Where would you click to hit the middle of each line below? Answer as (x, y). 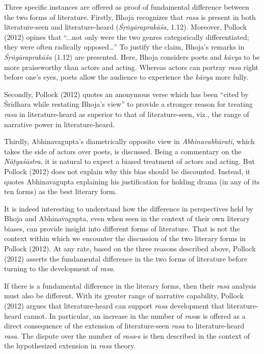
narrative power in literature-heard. (59, 124)
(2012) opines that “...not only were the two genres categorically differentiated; (127, 37)
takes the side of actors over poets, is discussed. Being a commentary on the (123, 151)
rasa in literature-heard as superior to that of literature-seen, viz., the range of (127, 114)
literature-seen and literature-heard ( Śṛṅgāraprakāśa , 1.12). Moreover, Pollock (126, 27)
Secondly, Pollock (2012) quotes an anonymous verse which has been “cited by (126, 94)
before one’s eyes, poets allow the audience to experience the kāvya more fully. (126, 77)
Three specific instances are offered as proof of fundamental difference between (127, 7)
